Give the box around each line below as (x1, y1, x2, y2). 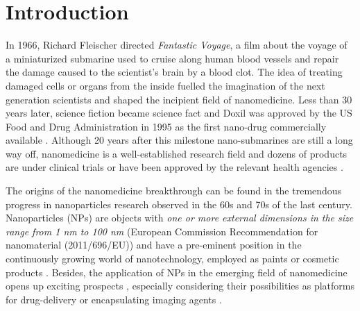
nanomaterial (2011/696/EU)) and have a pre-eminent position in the (6, 237, 302, 252)
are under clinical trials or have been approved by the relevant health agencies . (6, 160, 343, 174)
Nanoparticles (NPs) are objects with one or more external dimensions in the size (6, 210, 354, 225)
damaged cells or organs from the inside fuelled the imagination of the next (6, 78, 325, 92)
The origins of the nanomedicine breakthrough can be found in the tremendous (6, 183, 342, 198)
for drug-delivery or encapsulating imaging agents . (6, 292, 222, 306)
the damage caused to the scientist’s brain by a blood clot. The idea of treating (6, 65, 343, 79)
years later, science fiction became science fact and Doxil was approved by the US (6, 106, 352, 120)
